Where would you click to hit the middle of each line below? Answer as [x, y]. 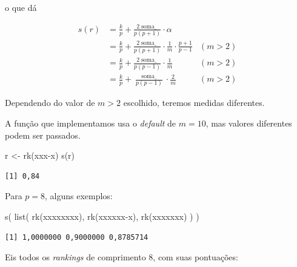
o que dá [21, 7]
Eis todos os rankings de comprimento [75, 257]
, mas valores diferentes [249, 123]
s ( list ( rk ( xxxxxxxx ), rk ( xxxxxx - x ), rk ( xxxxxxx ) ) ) [102, 216]
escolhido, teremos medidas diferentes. [194, 103]
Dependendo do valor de [50, 103]
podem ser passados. [43, 135]
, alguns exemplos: [79, 196]
